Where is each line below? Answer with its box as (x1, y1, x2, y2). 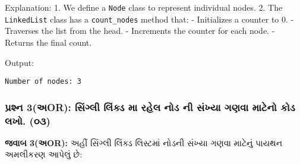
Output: (5, 56, 34, 68)
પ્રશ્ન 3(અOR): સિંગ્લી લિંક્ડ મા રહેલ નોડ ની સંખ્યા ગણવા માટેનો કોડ (5, 99, 295, 114)
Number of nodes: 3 (5, 77, 81, 86)
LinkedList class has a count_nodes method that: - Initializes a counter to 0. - (5, 12, 294, 25)
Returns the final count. (5, 36, 92, 48)
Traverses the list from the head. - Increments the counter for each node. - (5, 24, 275, 37)
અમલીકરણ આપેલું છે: (5, 148, 83, 160)
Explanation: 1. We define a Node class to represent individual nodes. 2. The (5, 1, 283, 13)
